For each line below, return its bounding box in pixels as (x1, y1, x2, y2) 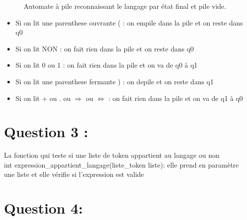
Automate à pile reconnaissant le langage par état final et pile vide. (24, 1, 226, 11)
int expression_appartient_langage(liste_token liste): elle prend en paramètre (4, 159, 239, 170)
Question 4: (4, 198, 83, 218)
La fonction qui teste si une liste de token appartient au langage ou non (4, 150, 220, 160)
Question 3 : (4, 122, 88, 142)
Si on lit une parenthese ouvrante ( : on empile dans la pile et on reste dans (15, 17, 243, 27)
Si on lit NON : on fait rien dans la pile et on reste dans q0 (15, 43, 194, 53)
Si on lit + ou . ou (15, 93, 71, 103)
